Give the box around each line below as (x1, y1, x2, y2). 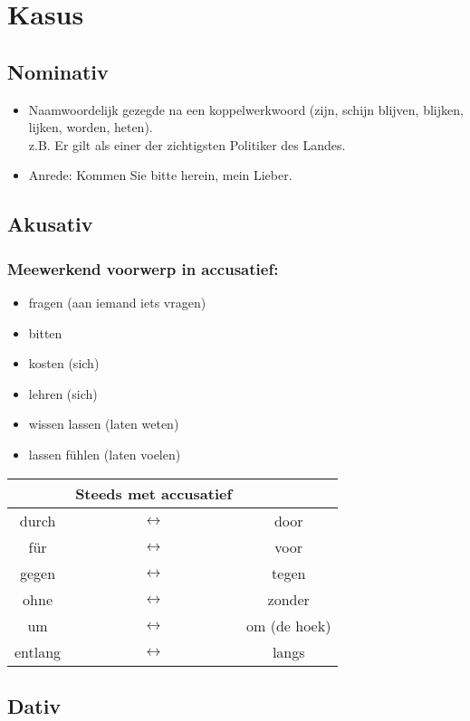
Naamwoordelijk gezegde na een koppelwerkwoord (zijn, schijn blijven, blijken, (28, 100, 464, 119)
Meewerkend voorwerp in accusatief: (7, 257, 279, 280)
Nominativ (7, 57, 109, 85)
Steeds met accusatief (75, 482, 233, 504)
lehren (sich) (28, 384, 98, 403)
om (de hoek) (246, 614, 331, 636)
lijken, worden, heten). (28, 118, 153, 137)
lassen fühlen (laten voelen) (28, 444, 181, 463)
